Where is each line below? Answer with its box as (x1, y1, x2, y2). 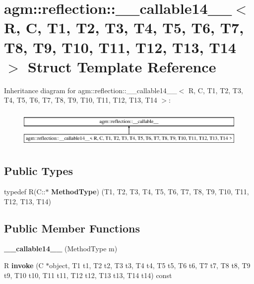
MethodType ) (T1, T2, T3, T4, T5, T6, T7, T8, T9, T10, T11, (51, 186, 249, 197)
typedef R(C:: (4, 186, 46, 197)
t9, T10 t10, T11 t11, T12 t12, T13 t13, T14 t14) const (4, 270, 172, 280)
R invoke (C (4, 260, 44, 271)
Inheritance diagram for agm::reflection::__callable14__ (4, 85, 177, 95)
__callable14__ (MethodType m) (4, 243, 118, 254)
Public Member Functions (4, 220, 140, 235)
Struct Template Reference (28, 56, 216, 76)
